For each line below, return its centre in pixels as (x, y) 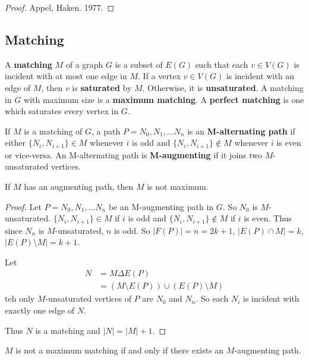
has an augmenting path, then (79, 186)
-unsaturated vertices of (88, 298)
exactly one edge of (40, 310)
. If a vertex (160, 76)
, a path (106, 131)
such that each (222, 64)
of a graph (84, 64)
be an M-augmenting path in (161, 206)
